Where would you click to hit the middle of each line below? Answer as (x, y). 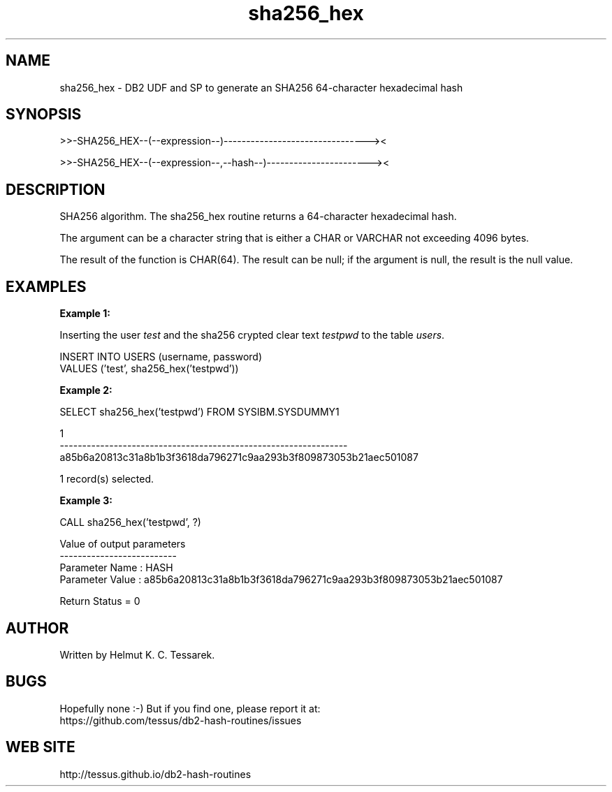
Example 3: (86, 501)
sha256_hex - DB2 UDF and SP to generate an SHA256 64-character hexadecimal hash (261, 87)
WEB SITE (41, 747)
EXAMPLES (46, 286)
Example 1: (85, 314)
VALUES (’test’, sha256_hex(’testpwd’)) (149, 369)
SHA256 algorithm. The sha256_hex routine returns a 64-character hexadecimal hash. (258, 217)
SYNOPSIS (44, 115)
